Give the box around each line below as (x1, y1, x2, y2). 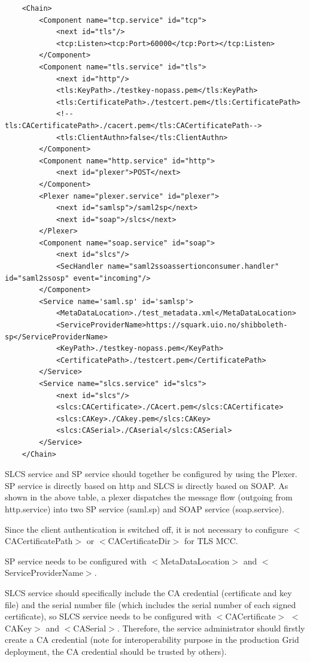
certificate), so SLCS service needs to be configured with (5, 610, 212, 622)
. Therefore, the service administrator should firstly (117, 621, 305, 634)
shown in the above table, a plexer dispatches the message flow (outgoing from (5, 491, 293, 503)
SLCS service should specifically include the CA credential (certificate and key (5, 586, 292, 599)
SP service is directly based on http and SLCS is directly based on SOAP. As (5, 479, 288, 491)
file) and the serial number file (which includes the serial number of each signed (5, 598, 296, 611)
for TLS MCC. (184, 535, 238, 547)
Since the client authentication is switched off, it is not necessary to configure (5, 523, 288, 535)
